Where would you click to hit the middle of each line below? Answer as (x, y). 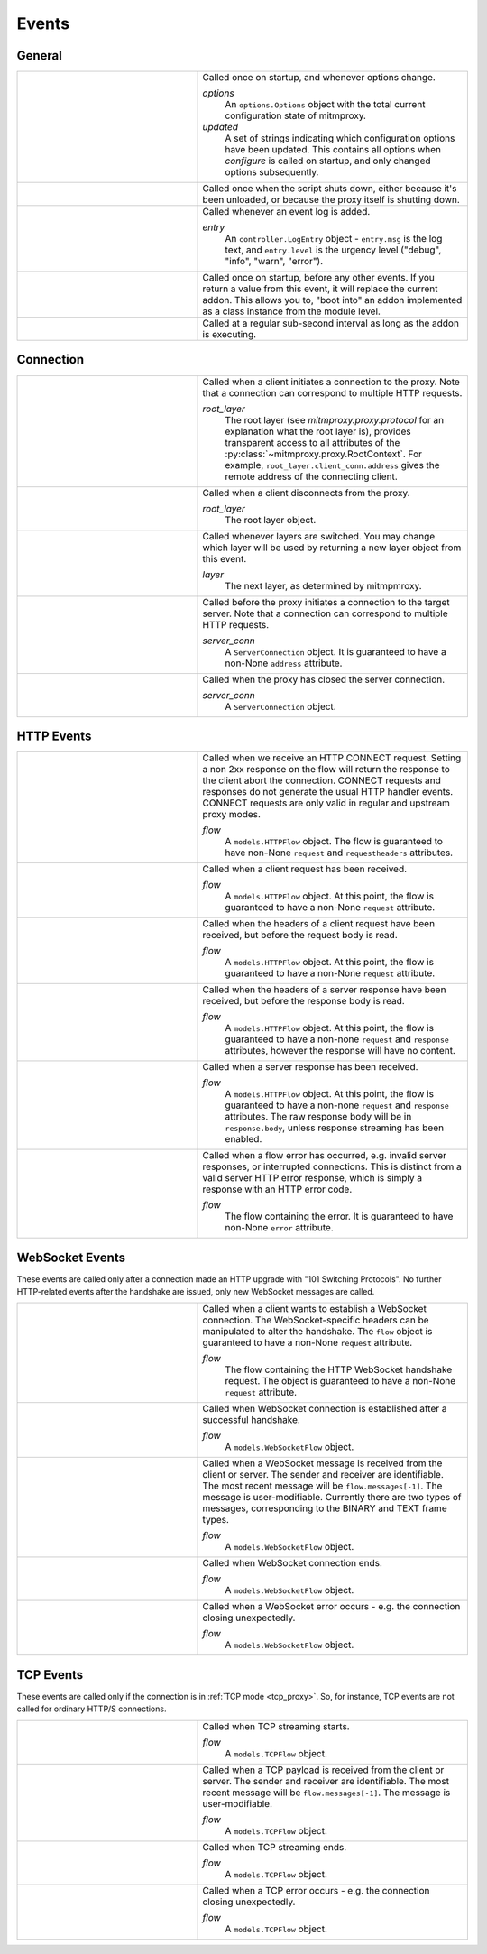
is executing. (230, 335)
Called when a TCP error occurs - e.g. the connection (316, 1890)
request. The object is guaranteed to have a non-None (340, 1381)
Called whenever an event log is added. (286, 212)
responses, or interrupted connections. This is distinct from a (332, 1166)
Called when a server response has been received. (310, 1067)
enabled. (243, 1139)
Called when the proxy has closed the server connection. (324, 679)
